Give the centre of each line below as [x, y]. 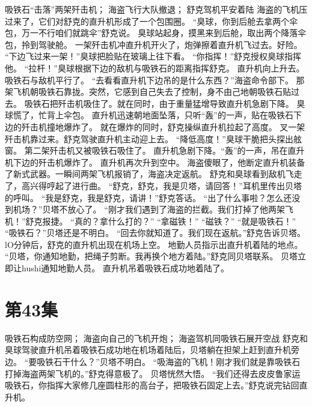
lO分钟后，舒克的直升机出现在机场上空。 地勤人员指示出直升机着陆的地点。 [154, 244]
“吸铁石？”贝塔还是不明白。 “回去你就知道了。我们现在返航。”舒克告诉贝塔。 [155, 233]
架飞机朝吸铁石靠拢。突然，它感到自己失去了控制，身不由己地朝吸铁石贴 [148, 92]
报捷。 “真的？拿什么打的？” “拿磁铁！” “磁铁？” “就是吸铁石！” [169, 221]
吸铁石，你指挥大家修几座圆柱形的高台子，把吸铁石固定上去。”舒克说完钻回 [152, 385]
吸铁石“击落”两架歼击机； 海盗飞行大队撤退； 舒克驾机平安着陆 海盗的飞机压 [156, 9]
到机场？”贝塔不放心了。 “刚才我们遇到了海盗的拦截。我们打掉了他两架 [145, 209]
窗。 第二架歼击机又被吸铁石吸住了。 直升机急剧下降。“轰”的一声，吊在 [146, 150]
